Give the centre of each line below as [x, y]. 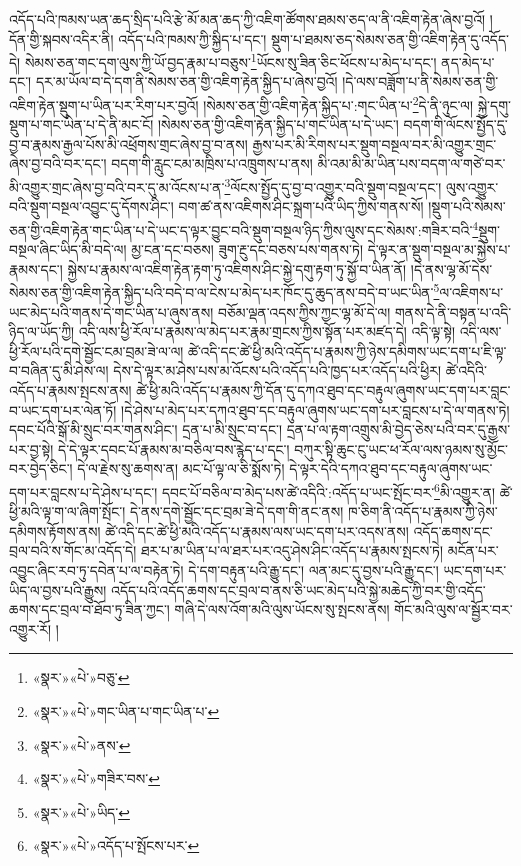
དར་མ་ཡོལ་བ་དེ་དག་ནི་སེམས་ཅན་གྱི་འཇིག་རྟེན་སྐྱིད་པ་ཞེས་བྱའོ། [186, 81]
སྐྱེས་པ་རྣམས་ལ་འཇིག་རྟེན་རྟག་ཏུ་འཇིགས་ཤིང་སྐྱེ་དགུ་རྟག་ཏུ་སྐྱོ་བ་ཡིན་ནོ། [237, 268]
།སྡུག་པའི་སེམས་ [467, 206]
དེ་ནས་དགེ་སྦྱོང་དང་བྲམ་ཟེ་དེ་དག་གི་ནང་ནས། [236, 511]
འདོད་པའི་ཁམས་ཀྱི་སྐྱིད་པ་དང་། [192, 38]
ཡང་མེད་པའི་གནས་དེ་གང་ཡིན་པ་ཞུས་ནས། [111, 311]
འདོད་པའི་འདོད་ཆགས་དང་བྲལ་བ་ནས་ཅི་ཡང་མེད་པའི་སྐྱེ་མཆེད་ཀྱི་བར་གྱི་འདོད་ [298, 589]
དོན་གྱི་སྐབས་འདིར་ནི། [61, 38]
